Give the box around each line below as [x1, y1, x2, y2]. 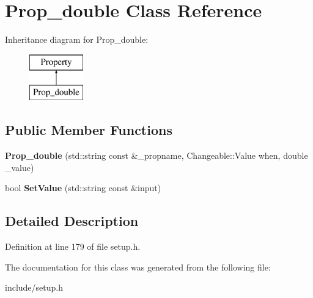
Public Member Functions [5, 120, 172, 139]
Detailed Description [5, 211, 139, 230]
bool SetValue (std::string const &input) [5, 181, 161, 194]
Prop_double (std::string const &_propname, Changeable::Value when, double [5, 149, 308, 162]
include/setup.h [5, 281, 63, 294]
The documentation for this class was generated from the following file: [5, 260, 271, 273]
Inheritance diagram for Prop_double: [5, 33, 149, 46]
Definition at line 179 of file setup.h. [5, 240, 141, 253]
